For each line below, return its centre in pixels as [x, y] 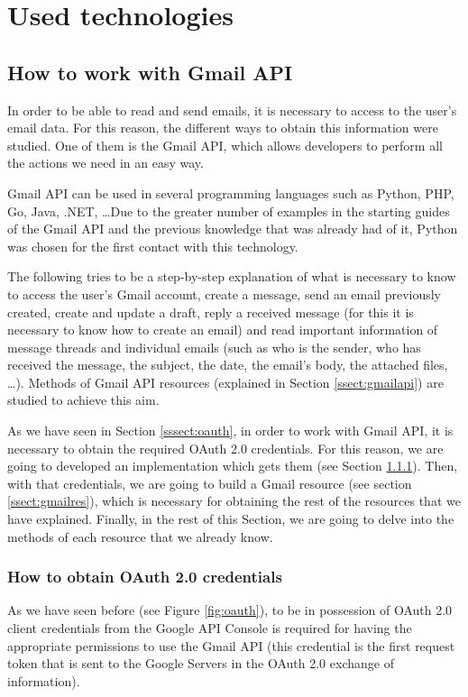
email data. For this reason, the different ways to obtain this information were [223, 128]
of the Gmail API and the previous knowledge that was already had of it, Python [233, 229]
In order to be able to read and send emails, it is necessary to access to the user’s [232, 110]
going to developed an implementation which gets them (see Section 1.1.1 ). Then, [233, 466]
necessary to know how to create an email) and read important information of [223, 330]
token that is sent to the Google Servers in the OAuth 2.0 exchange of [201, 663]
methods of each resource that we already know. [140, 536]
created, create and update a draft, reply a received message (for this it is [211, 312]
